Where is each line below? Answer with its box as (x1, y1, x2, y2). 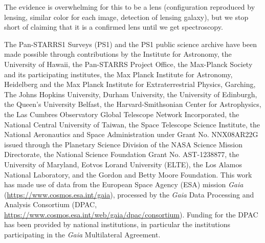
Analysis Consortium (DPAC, (4, 199, 97, 210)
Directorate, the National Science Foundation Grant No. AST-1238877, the (4, 149, 239, 160)
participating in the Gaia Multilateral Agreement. (4, 229, 161, 240)
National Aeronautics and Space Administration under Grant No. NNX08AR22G (4, 129, 258, 140)
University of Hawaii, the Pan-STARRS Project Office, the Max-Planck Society (4, 58, 253, 69)
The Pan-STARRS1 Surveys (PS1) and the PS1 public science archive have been (4, 38, 257, 49)
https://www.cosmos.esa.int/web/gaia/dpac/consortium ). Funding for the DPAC (4, 209, 258, 219)
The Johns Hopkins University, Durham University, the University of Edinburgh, (4, 89, 257, 99)
